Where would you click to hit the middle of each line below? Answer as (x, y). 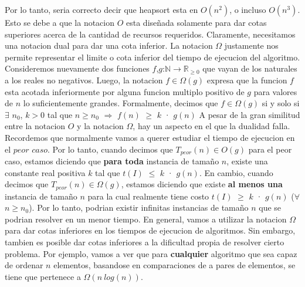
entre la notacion (35, 126)
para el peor (270, 149)
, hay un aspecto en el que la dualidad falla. (211, 126)
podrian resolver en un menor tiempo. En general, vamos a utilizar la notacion (146, 219)
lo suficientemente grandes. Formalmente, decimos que (121, 103)
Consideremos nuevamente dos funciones (77, 68)
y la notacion (100, 126)
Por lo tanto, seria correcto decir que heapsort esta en (101, 9)
